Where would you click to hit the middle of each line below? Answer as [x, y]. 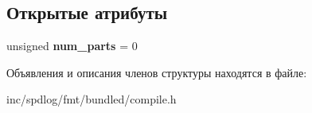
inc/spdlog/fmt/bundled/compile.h [92, 99]
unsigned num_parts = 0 [72, 46]
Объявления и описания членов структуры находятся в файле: [157, 72]
